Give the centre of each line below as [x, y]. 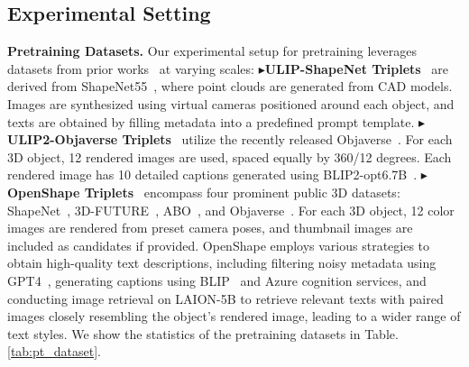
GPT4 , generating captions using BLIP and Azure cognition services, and [217, 280]
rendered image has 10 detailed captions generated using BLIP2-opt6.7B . [212, 174]
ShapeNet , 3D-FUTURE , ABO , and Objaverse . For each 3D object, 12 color [231, 210]
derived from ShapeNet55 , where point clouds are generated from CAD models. [230, 86]
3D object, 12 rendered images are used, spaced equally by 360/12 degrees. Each [230, 156]
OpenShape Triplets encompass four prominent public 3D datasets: [204, 192]
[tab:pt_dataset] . [54, 351]
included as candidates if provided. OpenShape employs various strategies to [219, 245]
